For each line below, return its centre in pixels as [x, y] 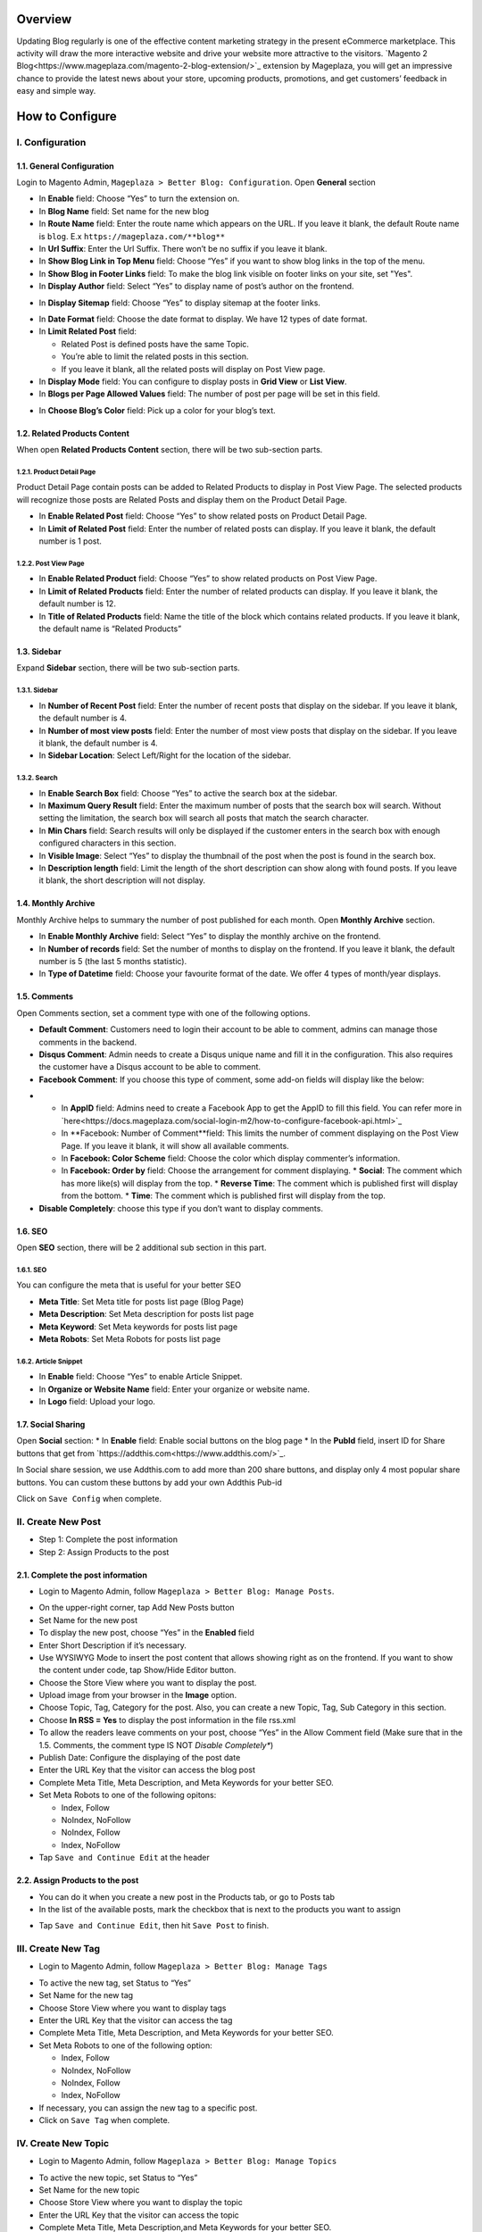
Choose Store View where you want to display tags [133, 2008]
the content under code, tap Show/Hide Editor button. [137, 1670]
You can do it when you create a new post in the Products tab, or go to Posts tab [187, 1896]
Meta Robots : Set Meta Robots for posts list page [130, 1338]
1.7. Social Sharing [51, 1425]
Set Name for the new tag [86, 1995]
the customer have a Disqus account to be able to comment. [150, 1067]
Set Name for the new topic [89, 2190]
